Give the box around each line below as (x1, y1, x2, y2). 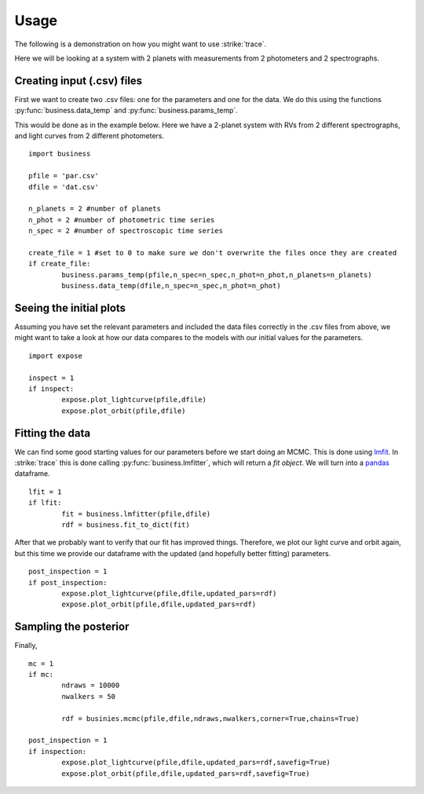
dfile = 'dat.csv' (28, 182, 100, 192)
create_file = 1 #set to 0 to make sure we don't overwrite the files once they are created (28, 248, 397, 257)
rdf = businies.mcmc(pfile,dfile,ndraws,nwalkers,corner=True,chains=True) (61, 714, 360, 723)
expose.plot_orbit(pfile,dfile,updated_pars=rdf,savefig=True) (61, 769, 310, 778)
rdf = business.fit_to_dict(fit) (61, 520, 190, 529)
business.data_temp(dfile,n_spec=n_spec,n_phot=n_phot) (61, 281, 282, 291)
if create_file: (28, 259, 91, 269)
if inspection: (28, 747, 87, 756)
